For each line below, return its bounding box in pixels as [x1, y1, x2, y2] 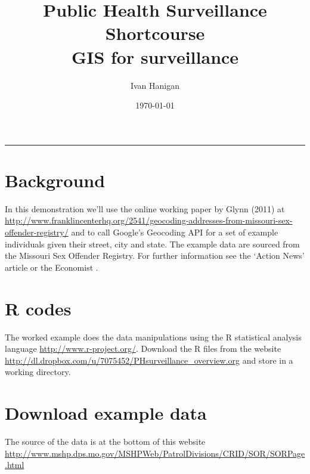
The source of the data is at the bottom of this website [5, 435, 206, 447]
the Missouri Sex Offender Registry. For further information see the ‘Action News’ [5, 249, 305, 262]
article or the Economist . [5, 261, 98, 273]
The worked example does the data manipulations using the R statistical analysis [5, 330, 302, 343]
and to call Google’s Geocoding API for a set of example [71, 226, 278, 238]
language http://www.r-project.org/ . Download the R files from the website [5, 342, 281, 355]
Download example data [5, 401, 207, 425]
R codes [5, 296, 72, 320]
